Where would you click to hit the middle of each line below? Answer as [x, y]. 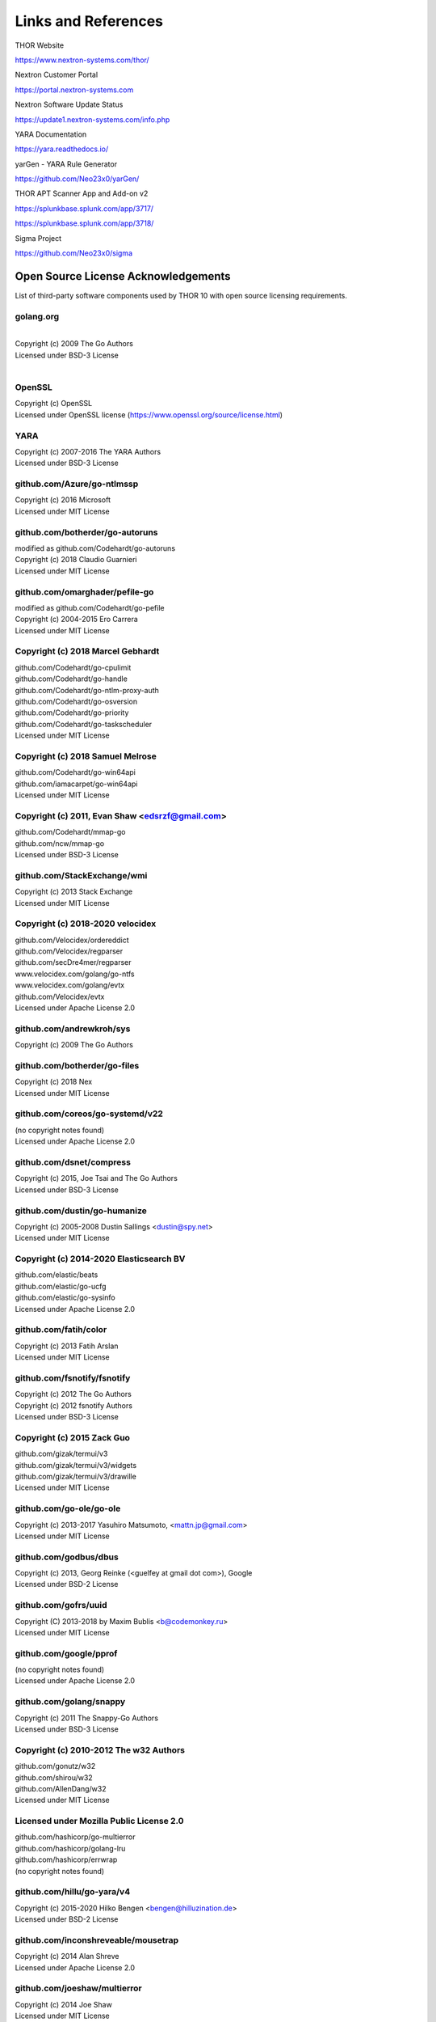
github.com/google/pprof [66, 1653]
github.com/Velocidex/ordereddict [72, 940]
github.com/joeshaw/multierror [78, 1988]
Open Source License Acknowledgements [123, 276]
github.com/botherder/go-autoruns [86, 532]
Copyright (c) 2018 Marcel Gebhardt [87, 651]
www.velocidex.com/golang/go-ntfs [75, 974]
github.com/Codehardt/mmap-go [70, 832]
